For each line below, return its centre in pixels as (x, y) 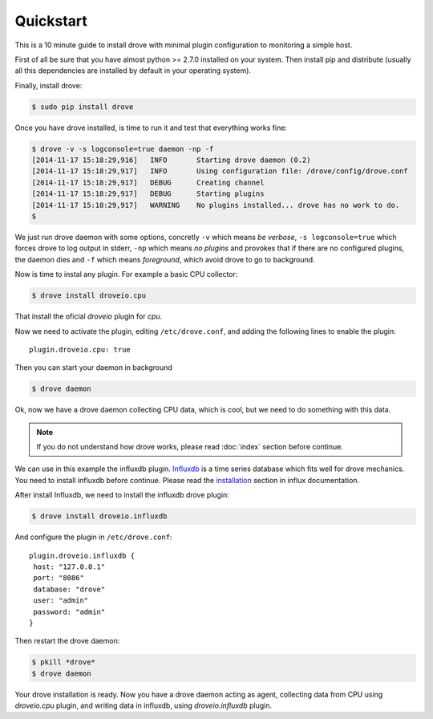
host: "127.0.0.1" (69, 567)
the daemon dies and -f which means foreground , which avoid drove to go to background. (165, 259)
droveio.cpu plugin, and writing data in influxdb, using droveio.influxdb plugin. (144, 705)
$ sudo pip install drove (83, 107)
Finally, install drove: (49, 85)
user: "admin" (61, 601)
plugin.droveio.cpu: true (80, 349)
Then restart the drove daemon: (67, 641)
